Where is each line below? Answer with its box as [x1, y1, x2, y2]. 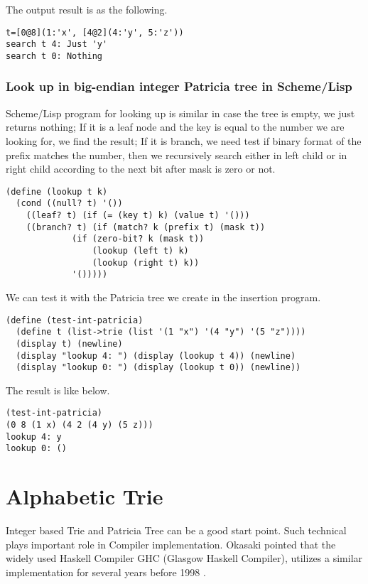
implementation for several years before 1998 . [6, 565, 206, 579]
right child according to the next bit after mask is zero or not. [6, 161, 276, 176]
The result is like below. [6, 382, 110, 397]
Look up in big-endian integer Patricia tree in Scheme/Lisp [6, 77, 352, 95]
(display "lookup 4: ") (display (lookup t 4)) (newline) [16, 350, 296, 361]
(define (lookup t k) [6, 186, 108, 197]
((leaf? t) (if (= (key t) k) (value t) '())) [26, 210, 250, 221]
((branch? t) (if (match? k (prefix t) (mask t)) [26, 222, 266, 232]
